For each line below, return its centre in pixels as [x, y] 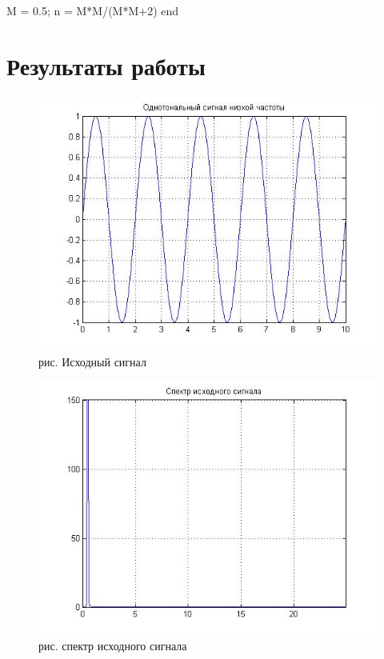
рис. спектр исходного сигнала [113, 646]
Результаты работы [106, 65]
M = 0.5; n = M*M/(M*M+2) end [93, 10]
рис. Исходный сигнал [92, 361]
